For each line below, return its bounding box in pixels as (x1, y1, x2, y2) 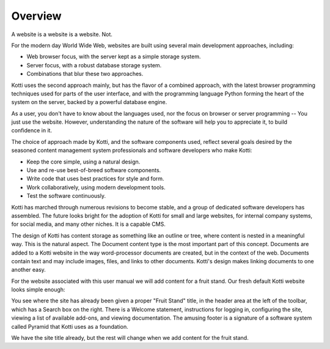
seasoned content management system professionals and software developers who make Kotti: (11, 147, 252, 154)
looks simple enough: (11, 286, 65, 293)
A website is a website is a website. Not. (11, 31, 113, 38)
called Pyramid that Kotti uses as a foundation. (11, 323, 128, 330)
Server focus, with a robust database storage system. (26, 61, 162, 69)
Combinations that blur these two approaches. (26, 70, 144, 78)
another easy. (11, 266, 46, 274)
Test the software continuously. (26, 192, 106, 200)
